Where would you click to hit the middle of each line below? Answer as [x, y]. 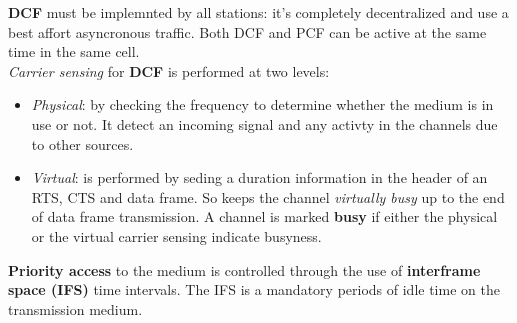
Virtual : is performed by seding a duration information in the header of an [259, 177]
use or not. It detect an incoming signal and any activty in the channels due [264, 123]
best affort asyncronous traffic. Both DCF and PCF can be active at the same [247, 31]
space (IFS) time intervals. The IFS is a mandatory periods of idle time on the [254, 289]
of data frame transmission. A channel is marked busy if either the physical [264, 216]
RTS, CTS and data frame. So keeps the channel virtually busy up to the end [268, 196]
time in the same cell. [74, 51]
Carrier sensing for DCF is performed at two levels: [169, 70]
